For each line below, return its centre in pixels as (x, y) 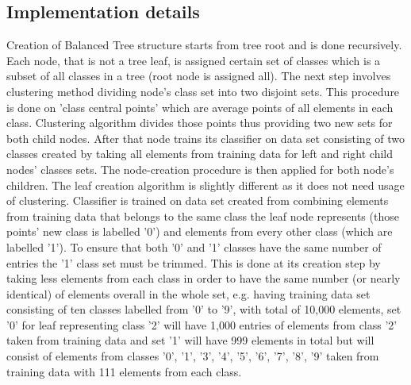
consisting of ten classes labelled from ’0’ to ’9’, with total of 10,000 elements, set (204, 309)
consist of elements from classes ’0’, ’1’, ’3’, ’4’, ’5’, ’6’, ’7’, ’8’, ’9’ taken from (193, 356)
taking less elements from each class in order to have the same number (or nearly (204, 278)
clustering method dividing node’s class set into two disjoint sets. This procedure (203, 91)
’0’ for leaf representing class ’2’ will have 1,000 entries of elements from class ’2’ (202, 324)
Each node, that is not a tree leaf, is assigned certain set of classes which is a (194, 60)
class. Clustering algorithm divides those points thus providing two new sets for (200, 123)
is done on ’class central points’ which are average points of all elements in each (200, 107)
